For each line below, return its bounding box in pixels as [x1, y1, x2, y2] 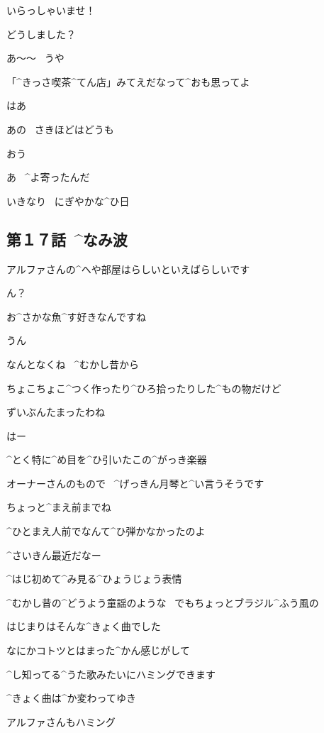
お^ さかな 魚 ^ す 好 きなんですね [6, 309, 146, 324]
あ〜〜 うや [6, 50, 65, 65]
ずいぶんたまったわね [6, 404, 106, 419]
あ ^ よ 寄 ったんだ [6, 170, 90, 184]
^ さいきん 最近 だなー [6, 547, 101, 562]
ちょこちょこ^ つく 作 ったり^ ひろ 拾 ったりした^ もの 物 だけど [6, 380, 281, 395]
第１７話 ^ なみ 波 [6, 228, 128, 250]
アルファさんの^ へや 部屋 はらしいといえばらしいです [6, 261, 250, 276]
